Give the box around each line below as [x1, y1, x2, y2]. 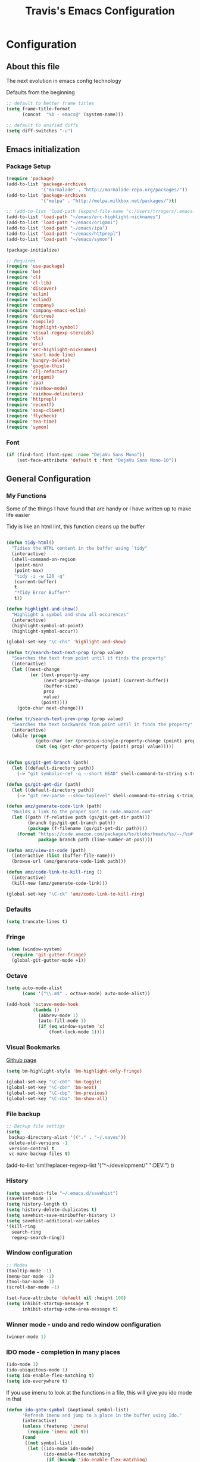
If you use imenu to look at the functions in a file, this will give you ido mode [6, 1389, 192, 1396]
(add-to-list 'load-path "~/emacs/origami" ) [6, 219, 118, 226]
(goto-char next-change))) [17, 705, 84, 711]
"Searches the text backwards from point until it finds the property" [11, 721, 193, 727]
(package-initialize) [6, 247, 60, 253]
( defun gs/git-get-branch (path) [6, 760, 89, 766]
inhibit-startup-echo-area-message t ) [21, 1306, 118, 1312]
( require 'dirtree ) [6, 313, 55, 320]
